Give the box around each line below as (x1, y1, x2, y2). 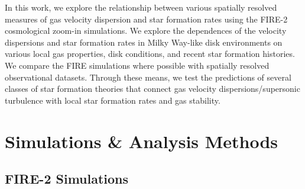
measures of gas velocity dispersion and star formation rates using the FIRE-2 (5, 12, 288, 25)
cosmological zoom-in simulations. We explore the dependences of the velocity (5, 24, 287, 37)
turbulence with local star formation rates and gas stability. (5, 94, 220, 106)
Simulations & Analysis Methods (5, 129, 278, 153)
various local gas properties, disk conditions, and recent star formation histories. (5, 47, 295, 60)
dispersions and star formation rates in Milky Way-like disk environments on (5, 36, 283, 48)
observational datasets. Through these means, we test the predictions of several (5, 71, 291, 83)
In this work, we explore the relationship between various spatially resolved (5, 1, 277, 13)
